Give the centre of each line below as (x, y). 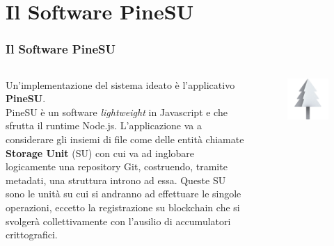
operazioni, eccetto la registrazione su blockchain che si (123, 207)
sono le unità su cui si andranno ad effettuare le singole (124, 194)
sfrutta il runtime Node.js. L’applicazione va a (104, 125)
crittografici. (32, 235)
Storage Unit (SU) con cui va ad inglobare (100, 153)
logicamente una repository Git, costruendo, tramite (117, 166)
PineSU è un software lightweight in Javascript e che (117, 112)
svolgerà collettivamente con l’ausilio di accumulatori (118, 221)
